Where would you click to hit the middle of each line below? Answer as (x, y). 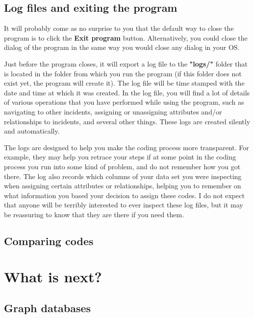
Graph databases (48, 308)
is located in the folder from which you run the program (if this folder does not (123, 73)
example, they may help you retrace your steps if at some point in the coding (120, 157)
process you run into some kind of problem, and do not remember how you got (122, 166)
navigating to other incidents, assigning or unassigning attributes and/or (113, 111)
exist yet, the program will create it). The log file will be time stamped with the (124, 83)
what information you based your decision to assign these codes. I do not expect (124, 195)
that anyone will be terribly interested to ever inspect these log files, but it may (124, 205)
